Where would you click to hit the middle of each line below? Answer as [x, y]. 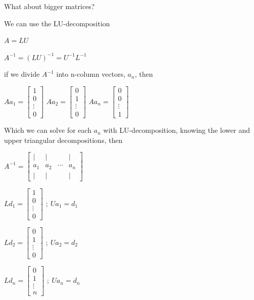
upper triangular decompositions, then [63, 140]
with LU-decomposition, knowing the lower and [176, 130]
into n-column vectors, [91, 74]
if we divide [22, 74]
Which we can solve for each [48, 130]
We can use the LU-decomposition [57, 23]
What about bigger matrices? [49, 6]
